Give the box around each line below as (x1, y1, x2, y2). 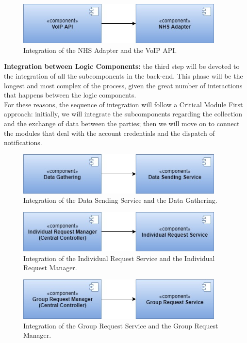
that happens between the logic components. (4, 90, 136, 100)
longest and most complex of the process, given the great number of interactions (4, 80, 243, 90)
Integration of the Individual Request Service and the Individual (23, 253, 215, 263)
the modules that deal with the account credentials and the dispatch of (4, 128, 215, 138)
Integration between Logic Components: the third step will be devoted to (4, 61, 240, 71)
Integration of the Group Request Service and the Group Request (23, 320, 218, 330)
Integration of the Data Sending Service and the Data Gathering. (23, 195, 217, 205)
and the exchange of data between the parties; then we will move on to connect (4, 118, 240, 128)
